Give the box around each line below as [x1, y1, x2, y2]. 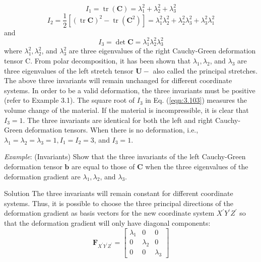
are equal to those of [71, 161, 135, 171]
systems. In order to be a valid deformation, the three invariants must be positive [4, 85, 255, 95]
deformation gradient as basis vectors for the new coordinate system [4, 208, 215, 218]
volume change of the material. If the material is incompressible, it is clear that [4, 105, 249, 115]
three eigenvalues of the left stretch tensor [4, 65, 134, 76]
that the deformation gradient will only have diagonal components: [4, 217, 211, 228]
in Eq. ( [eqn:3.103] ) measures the [145, 95, 247, 105]
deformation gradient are [4, 171, 81, 181]
